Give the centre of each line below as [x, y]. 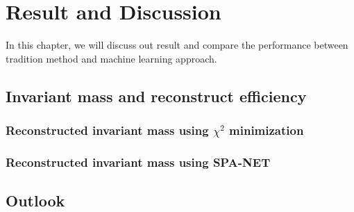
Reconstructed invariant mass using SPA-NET [138, 162]
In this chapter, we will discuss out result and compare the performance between [177, 45]
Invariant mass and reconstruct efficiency [156, 96]
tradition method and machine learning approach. [111, 58]
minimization [267, 130]
